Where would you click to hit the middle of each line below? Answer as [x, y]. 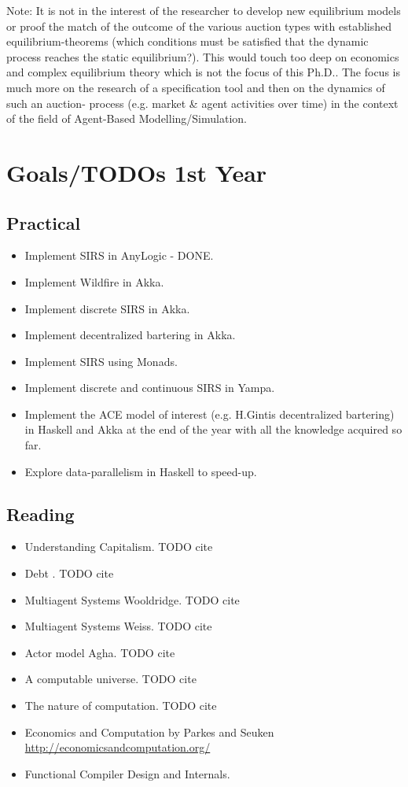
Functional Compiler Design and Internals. [127, 773]
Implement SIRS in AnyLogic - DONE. [119, 255]
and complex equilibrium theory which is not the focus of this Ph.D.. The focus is [203, 72]
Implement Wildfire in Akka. [94, 281]
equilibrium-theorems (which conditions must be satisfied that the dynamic [187, 41]
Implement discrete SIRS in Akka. [107, 308]
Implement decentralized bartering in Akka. [130, 335]
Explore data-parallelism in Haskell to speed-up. [141, 471]
